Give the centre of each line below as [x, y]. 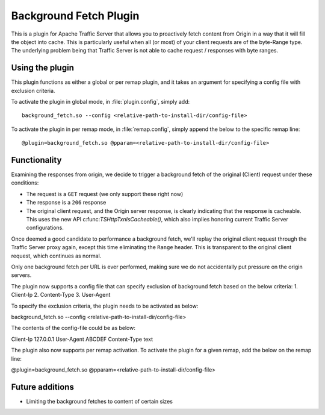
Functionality [36, 160]
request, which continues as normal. [56, 256]
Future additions [43, 387]
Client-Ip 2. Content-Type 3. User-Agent [61, 295]
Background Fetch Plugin [75, 16]
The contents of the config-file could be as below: [73, 328]
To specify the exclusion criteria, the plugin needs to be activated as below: [105, 306]
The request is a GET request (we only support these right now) [105, 194]
